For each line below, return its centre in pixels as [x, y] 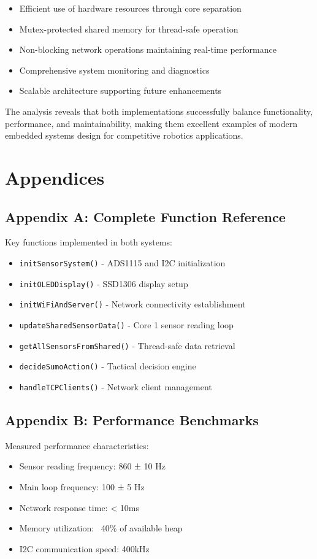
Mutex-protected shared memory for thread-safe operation [129, 29]
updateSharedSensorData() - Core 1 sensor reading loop [126, 324]
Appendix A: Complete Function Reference [145, 216]
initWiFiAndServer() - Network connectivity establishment [132, 304]
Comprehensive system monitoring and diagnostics [114, 70]
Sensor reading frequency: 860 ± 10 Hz [92, 466]
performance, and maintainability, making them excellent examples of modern [151, 123]
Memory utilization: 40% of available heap [101, 528]
